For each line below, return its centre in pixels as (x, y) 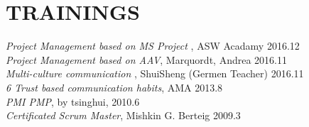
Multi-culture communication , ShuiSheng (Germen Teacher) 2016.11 (155, 73)
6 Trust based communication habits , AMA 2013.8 (114, 87)
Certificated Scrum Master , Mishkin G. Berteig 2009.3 (123, 115)
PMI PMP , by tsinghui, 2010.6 (73, 101)
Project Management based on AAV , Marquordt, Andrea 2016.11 (146, 59)
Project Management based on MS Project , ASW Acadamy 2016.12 (153, 46)
